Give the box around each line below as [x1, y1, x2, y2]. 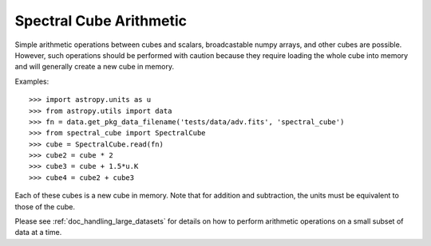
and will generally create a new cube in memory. [14, 62, 175, 72]
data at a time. [14, 228, 62, 237]
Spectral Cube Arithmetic [14, 12, 188, 29]
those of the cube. [14, 201, 76, 211]
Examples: [14, 76, 49, 86]
